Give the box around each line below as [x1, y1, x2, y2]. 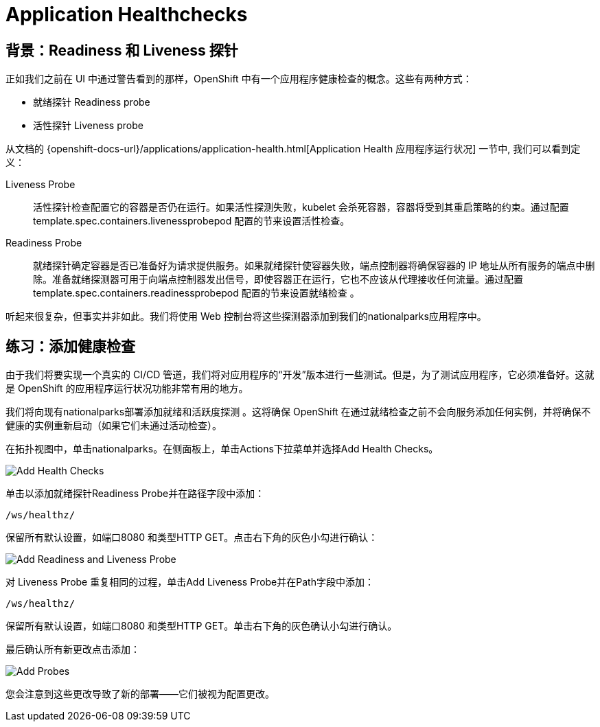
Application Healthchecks [5, 3, 248, 26]
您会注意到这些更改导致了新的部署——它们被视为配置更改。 [5, 688, 275, 700]
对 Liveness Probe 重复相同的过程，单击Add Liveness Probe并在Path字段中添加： [5, 576, 374, 588]
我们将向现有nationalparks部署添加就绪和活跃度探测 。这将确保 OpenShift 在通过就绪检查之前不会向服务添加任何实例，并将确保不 [5, 406, 591, 418]
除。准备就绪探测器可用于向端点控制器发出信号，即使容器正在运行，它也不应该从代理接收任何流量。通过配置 [33, 273, 523, 286]
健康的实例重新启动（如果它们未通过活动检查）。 [5, 419, 222, 432]
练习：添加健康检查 [5, 337, 135, 355]
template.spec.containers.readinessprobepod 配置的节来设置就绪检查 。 [33, 287, 360, 299]
